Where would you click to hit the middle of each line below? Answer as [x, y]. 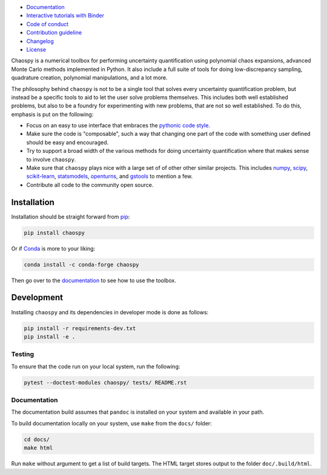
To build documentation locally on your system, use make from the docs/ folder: [111, 423]
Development [37, 298]
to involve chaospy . [51, 159]
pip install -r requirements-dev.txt [80, 328]
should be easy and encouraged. [68, 142]
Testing [23, 354]
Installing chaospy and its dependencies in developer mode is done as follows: [110, 312]
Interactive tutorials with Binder [65, 16]
